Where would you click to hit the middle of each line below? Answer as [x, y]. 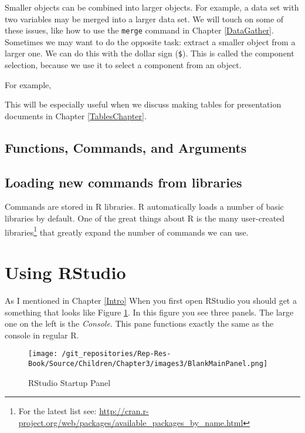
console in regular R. [42, 335]
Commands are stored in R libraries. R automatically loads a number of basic [144, 207]
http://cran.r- [124, 411]
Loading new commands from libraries [123, 182]
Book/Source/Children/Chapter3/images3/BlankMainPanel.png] [148, 364]
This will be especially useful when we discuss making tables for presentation [143, 104]
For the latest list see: [57, 411]
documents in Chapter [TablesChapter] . [76, 115]
